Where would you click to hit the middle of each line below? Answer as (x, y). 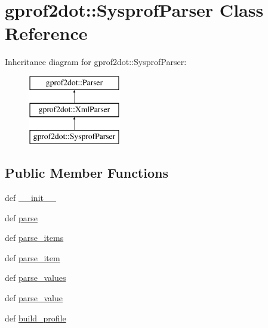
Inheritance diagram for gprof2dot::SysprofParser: (96, 62)
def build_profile (36, 318)
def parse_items (34, 238)
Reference (46, 33)
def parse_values (36, 278)
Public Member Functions (87, 173)
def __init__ (30, 198)
